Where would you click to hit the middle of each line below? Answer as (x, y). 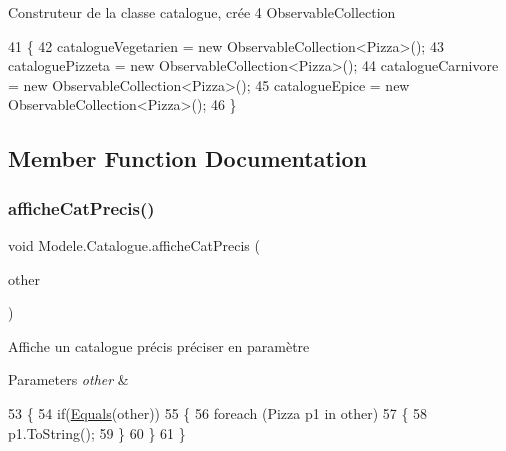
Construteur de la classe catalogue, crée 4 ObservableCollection (202, 12)
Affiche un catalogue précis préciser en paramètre (159, 345)
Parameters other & (68, 379)
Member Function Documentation (188, 158)
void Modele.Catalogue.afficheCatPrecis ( (134, 244)
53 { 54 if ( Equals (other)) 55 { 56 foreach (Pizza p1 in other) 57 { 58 (218, 412)
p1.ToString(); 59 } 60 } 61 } (97, 432)
